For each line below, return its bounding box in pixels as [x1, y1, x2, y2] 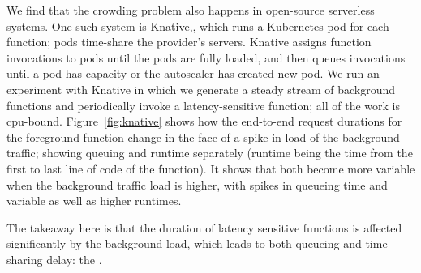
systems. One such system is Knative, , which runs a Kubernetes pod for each [6, 17, 389, 34]
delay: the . [46, 250, 102, 267]
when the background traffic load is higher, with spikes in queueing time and [6, 176, 388, 193]
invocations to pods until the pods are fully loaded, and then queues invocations [6, 49, 406, 66]
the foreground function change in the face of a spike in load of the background [6, 128, 400, 145]
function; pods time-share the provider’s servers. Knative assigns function [6, 33, 372, 50]
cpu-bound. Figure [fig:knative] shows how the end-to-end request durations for [6, 113, 402, 130]
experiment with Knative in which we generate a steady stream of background [6, 80, 396, 97]
